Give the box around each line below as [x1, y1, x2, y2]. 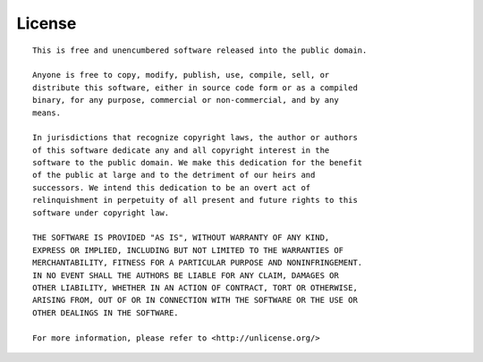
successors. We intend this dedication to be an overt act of [32, 182, 311, 192]
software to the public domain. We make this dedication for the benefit [32, 157, 363, 168]
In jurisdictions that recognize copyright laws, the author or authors [32, 132, 358, 143]
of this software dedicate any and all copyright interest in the [32, 145, 330, 156]
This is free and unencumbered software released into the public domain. [32, 45, 368, 55]
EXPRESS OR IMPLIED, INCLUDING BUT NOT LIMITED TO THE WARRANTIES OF [32, 245, 344, 255]
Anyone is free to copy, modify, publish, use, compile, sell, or [32, 70, 330, 80]
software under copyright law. [32, 207, 170, 218]
